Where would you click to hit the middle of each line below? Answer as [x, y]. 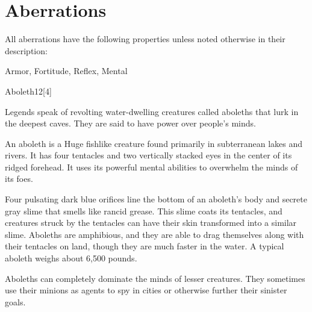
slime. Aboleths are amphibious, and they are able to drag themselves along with [154, 234]
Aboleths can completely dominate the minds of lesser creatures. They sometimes [155, 278]
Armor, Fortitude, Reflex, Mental [66, 71]
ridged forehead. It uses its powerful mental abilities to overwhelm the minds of [151, 167]
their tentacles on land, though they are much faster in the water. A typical [145, 246]
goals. [15, 301]
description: [26, 50]
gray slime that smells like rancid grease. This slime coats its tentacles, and [144, 211]
